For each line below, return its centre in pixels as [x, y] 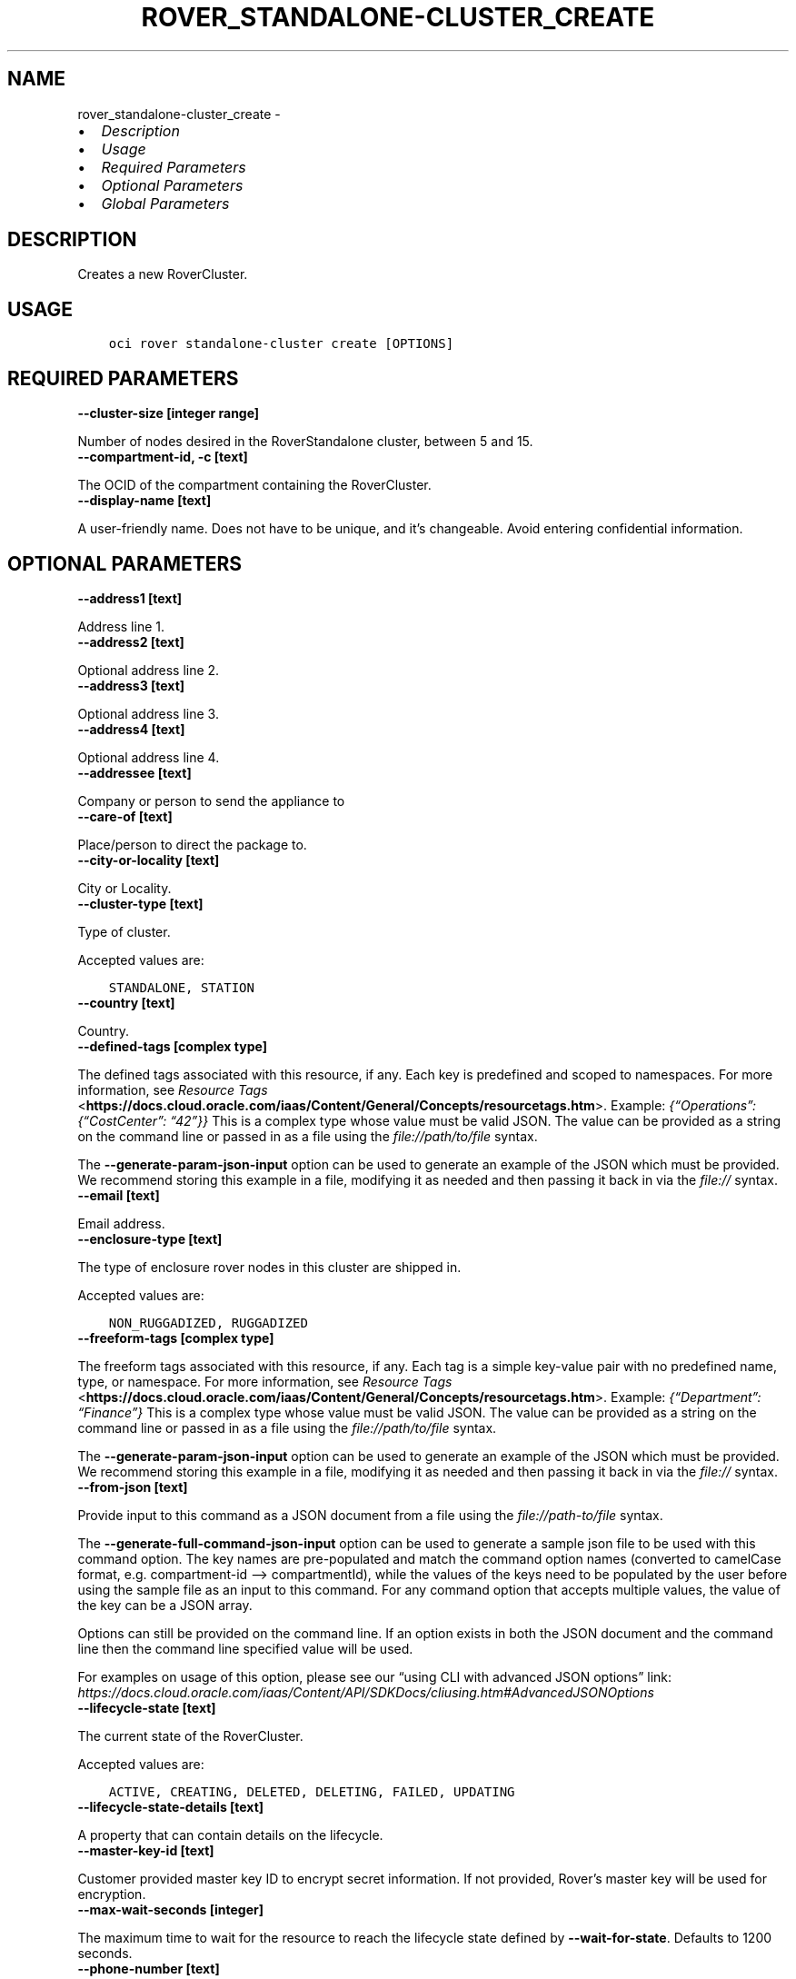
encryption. [112, 1894]
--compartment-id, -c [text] [163, 457]
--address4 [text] [131, 729]
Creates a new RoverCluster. [163, 274]
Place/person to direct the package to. [192, 844]
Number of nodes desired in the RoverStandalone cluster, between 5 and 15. [305, 442]
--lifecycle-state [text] [147, 1707]
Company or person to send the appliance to [211, 801]
